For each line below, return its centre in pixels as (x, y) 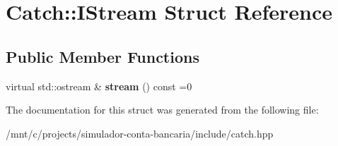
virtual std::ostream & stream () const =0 (99, 86)
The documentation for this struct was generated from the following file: (162, 110)
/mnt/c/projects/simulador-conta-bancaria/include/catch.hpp (140, 133)
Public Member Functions (103, 56)
